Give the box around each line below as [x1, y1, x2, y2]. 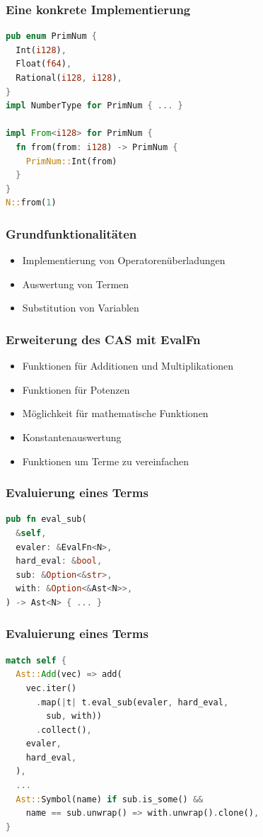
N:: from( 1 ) [6, 198, 57, 208]
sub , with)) [46, 711, 103, 722]
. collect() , [35, 724, 92, 735]
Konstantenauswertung [22, 429, 122, 444]
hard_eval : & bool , [16, 556, 103, 566]
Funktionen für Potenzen [22, 382, 130, 397]
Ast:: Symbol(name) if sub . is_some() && [16, 794, 204, 804]
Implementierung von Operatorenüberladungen [22, 253, 226, 268]
